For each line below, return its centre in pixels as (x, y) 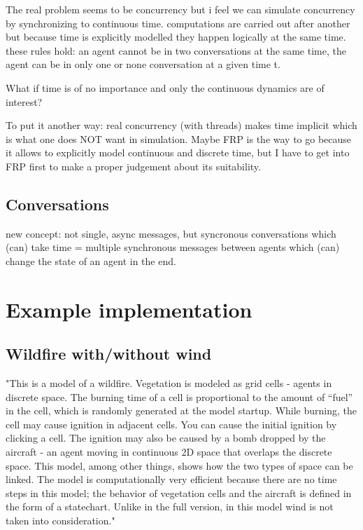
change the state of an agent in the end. (91, 260)
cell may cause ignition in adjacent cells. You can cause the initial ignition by (171, 424)
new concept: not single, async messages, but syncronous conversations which (171, 233)
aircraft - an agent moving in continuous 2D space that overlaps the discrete (169, 452)
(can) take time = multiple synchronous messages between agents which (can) (173, 247)
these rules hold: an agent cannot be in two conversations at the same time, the (176, 50)
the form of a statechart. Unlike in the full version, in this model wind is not (170, 507)
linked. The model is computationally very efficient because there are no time (171, 479)
